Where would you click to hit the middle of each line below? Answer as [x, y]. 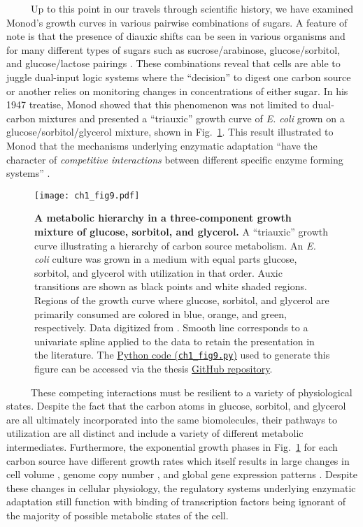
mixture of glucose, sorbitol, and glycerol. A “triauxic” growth [181, 231]
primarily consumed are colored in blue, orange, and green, [161, 313]
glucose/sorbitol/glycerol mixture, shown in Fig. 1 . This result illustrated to [170, 132]
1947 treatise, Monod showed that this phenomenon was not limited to [158, 104]
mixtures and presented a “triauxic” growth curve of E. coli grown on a [192, 118]
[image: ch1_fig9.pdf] [87, 195]
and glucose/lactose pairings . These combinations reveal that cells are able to [173, 63]
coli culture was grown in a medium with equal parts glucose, [166, 259]
